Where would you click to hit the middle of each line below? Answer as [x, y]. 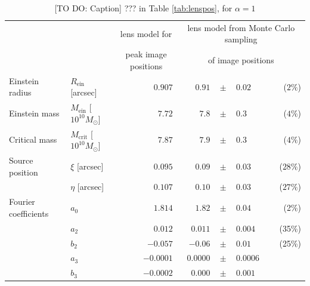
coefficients [29, 213]
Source [21, 160]
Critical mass [33, 139]
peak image [146, 54]
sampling [241, 39]
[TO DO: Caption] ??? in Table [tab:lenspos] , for [143, 8]
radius [20, 92]
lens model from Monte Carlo [241, 27]
